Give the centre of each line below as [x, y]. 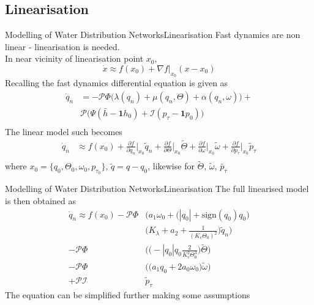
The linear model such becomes [64, 131]
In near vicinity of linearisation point [74, 58]
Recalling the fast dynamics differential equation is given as [117, 83]
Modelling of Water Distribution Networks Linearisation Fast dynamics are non [153, 35]
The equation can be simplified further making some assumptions [128, 294]
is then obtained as [41, 201]
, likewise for [171, 166]
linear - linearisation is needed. [62, 46]
